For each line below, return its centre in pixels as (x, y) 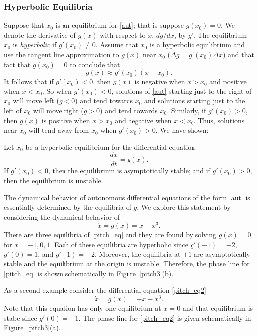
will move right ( (58, 110)
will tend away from (59, 130)
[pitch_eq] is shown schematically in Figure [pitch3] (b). (89, 273)
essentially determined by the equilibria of (68, 207)
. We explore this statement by (184, 207)
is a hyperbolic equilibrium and (197, 44)
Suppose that (24, 25)
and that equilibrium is (218, 308)
